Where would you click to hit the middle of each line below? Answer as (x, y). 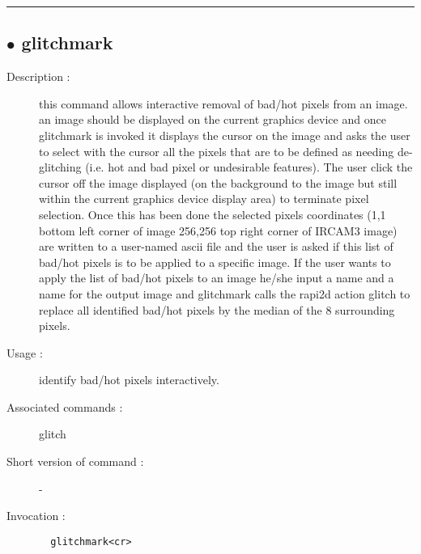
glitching (60, 167)
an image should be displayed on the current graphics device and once (213, 119)
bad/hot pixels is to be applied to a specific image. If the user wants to (215, 262)
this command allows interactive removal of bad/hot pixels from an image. (223, 103)
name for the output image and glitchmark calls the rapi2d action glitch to (225, 293)
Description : (38, 76)
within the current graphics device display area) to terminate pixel (204, 199)
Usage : (25, 352)
